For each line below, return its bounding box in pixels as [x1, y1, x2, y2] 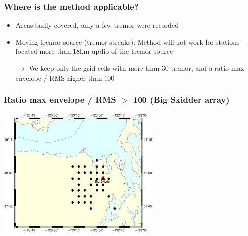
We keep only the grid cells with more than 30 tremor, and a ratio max [29, 63, 244, 73]
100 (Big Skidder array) [133, 94, 230, 106]
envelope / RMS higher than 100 [15, 72, 115, 83]
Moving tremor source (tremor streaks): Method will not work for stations [15, 36, 240, 47]
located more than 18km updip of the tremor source [15, 46, 173, 56]
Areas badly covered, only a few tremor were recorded [15, 20, 178, 30]
